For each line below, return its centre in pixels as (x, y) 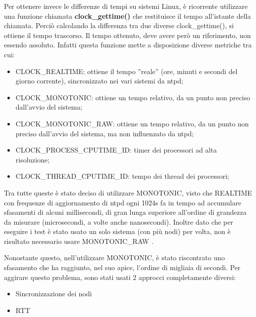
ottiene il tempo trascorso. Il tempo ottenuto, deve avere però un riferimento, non (128, 35)
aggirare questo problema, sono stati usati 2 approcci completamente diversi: (120, 277)
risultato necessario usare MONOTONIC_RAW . (79, 241)
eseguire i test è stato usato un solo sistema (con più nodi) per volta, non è (117, 231)
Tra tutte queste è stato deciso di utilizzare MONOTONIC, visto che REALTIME (128, 192)
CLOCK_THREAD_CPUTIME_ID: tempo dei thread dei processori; (122, 176)
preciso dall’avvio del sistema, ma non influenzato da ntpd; (105, 133)
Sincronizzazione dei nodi (54, 294)
